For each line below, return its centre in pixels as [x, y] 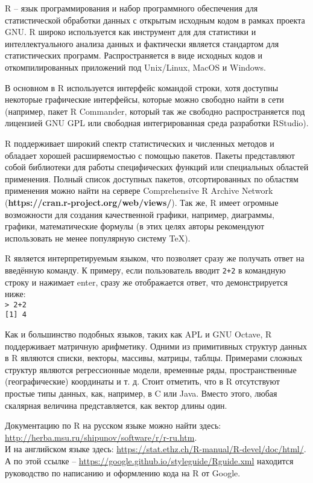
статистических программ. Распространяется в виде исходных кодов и [134, 55]
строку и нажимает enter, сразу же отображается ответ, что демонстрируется [147, 282]
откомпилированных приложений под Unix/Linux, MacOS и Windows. [135, 67]
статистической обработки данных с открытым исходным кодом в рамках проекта [155, 20]
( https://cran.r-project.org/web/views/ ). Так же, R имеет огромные [142, 202]
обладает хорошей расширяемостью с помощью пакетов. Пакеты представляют [150, 155]
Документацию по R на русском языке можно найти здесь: [113, 425]
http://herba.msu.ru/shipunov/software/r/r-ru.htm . [101, 437]
